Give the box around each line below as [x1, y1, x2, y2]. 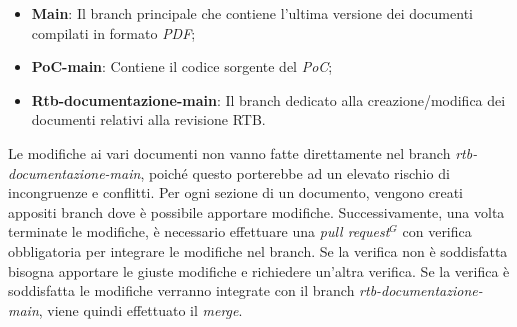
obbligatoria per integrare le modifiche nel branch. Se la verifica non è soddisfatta [8, 240, 508, 261]
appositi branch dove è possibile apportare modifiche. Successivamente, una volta [8, 201, 505, 222]
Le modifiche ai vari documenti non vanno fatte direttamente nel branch [8, 142, 451, 163]
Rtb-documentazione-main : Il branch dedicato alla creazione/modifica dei [31, 89, 506, 110]
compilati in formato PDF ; [31, 22, 196, 43]
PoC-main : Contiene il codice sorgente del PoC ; [31, 56, 333, 77]
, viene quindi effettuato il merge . [38, 299, 243, 320]
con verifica [402, 221, 472, 242]
